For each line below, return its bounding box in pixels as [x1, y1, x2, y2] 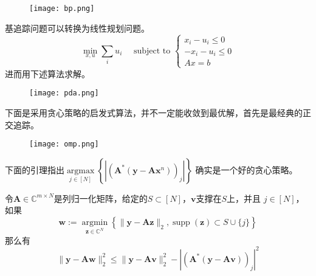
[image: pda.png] [29, 89, 99, 98]
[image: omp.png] [29, 140, 99, 149]
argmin [81, 218, 108, 227]
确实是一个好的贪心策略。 [195, 163, 298, 176]
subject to [133, 46, 171, 55]
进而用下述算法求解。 [5, 67, 90, 80]
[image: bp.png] [29, 4, 95, 13]
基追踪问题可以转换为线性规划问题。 [5, 21, 149, 34]
